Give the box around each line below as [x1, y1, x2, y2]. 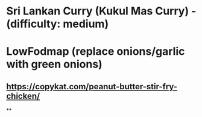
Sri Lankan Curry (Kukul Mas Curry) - [6, 4, 197, 18]
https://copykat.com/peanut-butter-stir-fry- [6, 81, 178, 92]
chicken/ [6, 90, 40, 101]
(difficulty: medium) [6, 17, 109, 31]
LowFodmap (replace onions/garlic [6, 45, 185, 58]
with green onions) [6, 57, 103, 71]
